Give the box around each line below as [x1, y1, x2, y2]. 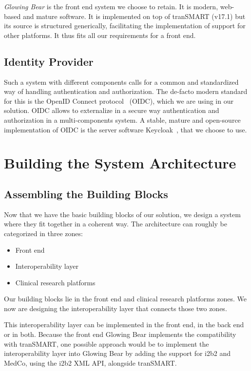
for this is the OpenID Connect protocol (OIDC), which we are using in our [4, 95, 233, 106]
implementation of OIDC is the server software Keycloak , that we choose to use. [4, 124, 247, 134]
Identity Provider [4, 54, 94, 69]
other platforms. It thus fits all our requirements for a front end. [4, 30, 196, 40]
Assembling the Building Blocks [4, 186, 168, 201]
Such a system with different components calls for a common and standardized [4, 76, 239, 87]
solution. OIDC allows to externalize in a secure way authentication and [4, 105, 219, 115]
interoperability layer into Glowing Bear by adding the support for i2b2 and [4, 348, 231, 358]
